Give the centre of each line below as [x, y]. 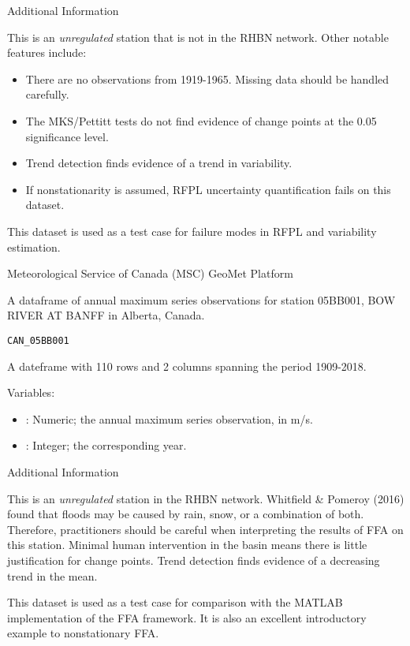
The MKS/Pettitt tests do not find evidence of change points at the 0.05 [201, 120]
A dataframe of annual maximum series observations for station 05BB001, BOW [201, 299]
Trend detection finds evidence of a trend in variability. [159, 163]
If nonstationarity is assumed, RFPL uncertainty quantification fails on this [208, 189]
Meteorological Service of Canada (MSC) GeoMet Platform [150, 273]
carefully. [47, 94]
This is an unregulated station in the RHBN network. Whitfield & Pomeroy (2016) [206, 498]
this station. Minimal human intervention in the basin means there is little [187, 545]
